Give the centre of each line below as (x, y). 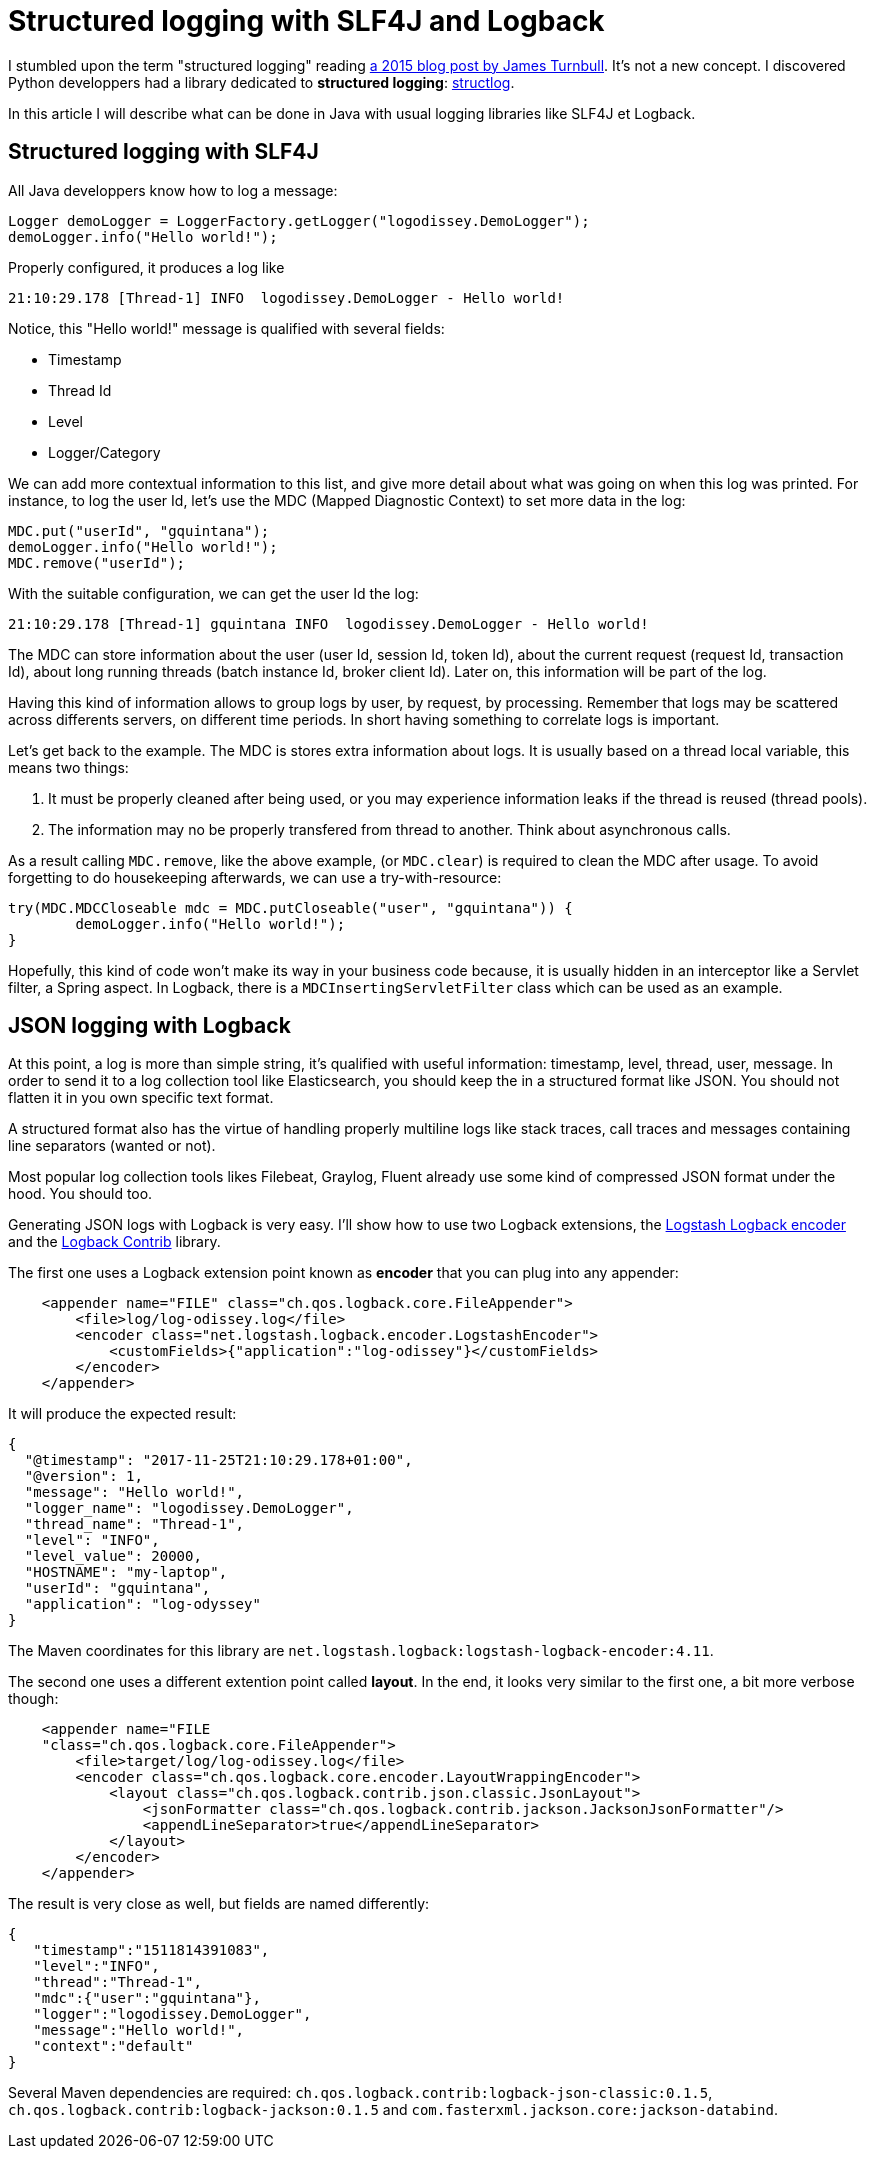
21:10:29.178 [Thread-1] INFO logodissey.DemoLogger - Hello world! (286, 297)
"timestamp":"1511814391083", (151, 1950)
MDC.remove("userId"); (97, 562)
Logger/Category (104, 452)
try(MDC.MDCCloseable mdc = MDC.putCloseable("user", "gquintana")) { (290, 907)
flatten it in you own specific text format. (141, 1098)
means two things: (68, 767)
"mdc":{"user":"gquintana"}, (147, 1998)
